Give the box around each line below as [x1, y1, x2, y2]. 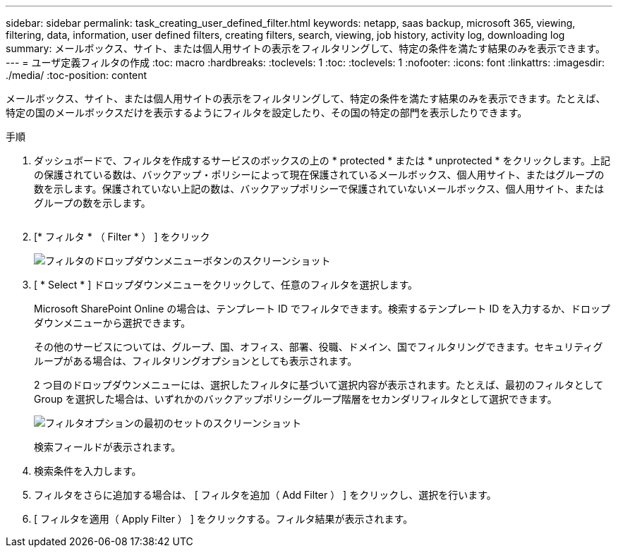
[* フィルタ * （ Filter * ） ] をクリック [34, 231, 210, 243]
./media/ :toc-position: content [6, 69, 147, 81]
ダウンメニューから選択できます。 [34, 317, 191, 329]
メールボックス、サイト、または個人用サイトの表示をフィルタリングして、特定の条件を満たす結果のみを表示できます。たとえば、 [6, 92, 606, 104]
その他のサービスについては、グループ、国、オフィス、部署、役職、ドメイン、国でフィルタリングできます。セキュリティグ [34, 341, 603, 353]
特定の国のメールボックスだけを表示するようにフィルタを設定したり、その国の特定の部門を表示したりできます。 [6, 107, 528, 119]
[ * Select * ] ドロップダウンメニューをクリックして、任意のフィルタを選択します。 [34, 279, 418, 291]
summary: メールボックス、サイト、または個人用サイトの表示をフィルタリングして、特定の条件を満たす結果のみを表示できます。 [6, 42, 605, 54]
